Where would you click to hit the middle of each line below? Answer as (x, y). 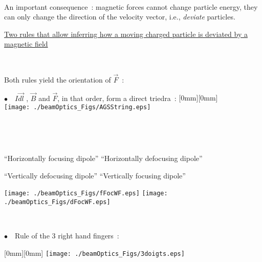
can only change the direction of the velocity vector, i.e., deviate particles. (120, 17)
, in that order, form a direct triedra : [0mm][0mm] (138, 98)
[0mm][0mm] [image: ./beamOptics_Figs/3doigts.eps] (94, 253)
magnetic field (26, 44)
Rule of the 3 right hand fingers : (67, 236)
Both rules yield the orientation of (58, 79)
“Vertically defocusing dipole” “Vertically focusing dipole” (95, 175)
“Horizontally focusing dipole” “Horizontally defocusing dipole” (103, 158)
